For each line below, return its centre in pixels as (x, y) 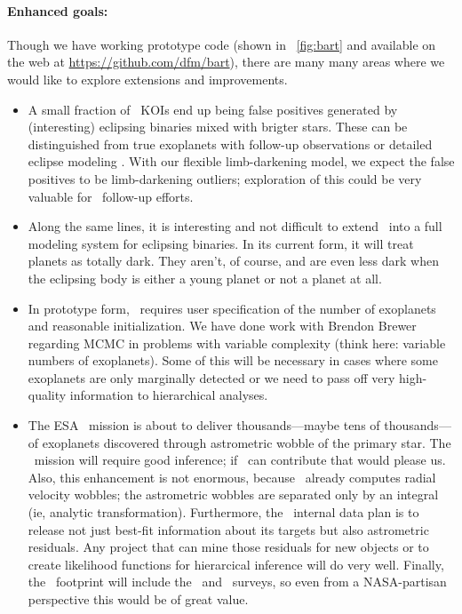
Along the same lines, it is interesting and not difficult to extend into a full (235, 226)
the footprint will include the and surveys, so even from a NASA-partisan (237, 582)
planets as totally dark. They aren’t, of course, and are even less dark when (233, 261)
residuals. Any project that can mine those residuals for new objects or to (228, 547)
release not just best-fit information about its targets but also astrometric (228, 529)
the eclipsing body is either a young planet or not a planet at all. (205, 278)
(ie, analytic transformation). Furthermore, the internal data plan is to (223, 512)
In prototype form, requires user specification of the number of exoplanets (232, 308)
